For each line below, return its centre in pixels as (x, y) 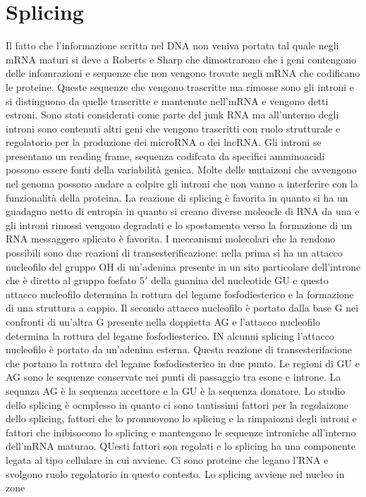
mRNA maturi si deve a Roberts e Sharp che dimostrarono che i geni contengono (181, 59)
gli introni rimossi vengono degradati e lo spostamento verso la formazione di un (179, 225)
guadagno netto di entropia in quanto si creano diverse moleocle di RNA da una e (183, 211)
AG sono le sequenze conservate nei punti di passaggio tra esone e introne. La (173, 377)
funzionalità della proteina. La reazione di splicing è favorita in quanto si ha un (177, 197)
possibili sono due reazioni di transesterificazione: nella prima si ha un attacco (174, 253)
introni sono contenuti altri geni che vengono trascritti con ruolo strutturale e (173, 128)
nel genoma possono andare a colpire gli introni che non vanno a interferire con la (182, 184)
